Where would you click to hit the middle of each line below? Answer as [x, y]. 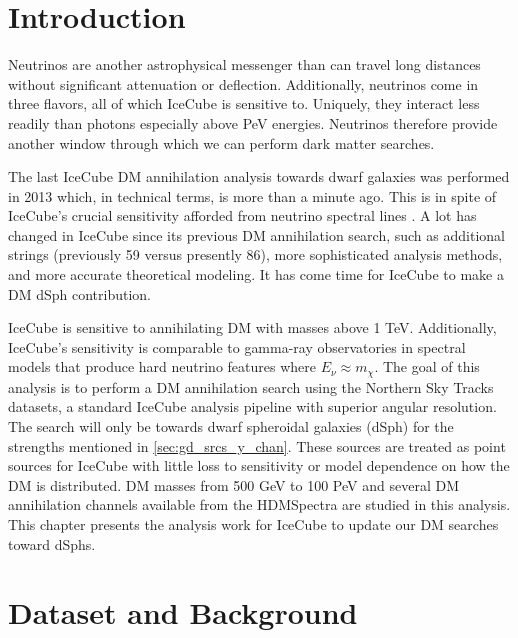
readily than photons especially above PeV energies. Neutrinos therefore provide [253, 122]
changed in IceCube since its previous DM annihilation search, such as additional [256, 234]
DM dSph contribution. [80, 293]
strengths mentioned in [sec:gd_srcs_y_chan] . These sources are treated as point [257, 445]
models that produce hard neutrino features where [162, 366]
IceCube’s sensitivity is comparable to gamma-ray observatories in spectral [237, 346]
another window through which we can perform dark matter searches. [221, 142]
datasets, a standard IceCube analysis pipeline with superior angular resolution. [252, 406]
